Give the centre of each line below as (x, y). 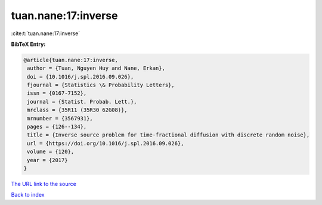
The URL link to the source (44, 184)
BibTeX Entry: (28, 44)
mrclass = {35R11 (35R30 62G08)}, (77, 110)
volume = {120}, (51, 152)
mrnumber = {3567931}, (60, 118)
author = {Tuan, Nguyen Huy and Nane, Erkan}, (96, 68)
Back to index (28, 195)
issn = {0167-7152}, (57, 93)
